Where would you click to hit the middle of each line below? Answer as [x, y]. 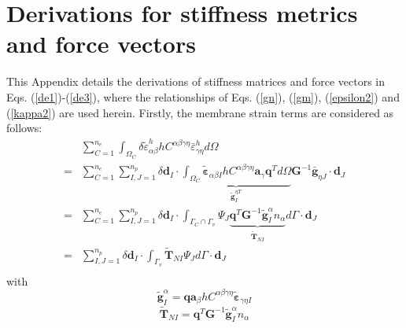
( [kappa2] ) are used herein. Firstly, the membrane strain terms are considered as [200, 112]
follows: [24, 128]
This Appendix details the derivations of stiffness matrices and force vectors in [196, 81]
